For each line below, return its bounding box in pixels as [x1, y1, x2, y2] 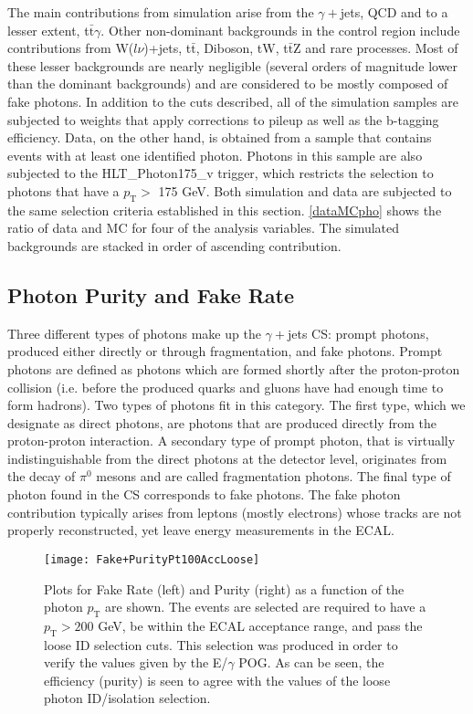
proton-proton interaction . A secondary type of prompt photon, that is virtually [7, 431, 456, 450]
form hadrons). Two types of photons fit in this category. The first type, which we [7, 395, 466, 415]
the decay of [7, 467, 76, 486]
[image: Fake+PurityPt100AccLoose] [44, 552, 260, 566]
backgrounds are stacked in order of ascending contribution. [7, 236, 342, 255]
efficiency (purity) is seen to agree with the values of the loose [44, 670, 391, 689]
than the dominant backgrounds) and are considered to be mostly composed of [7, 74, 448, 93]
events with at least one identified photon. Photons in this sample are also [7, 145, 423, 164]
